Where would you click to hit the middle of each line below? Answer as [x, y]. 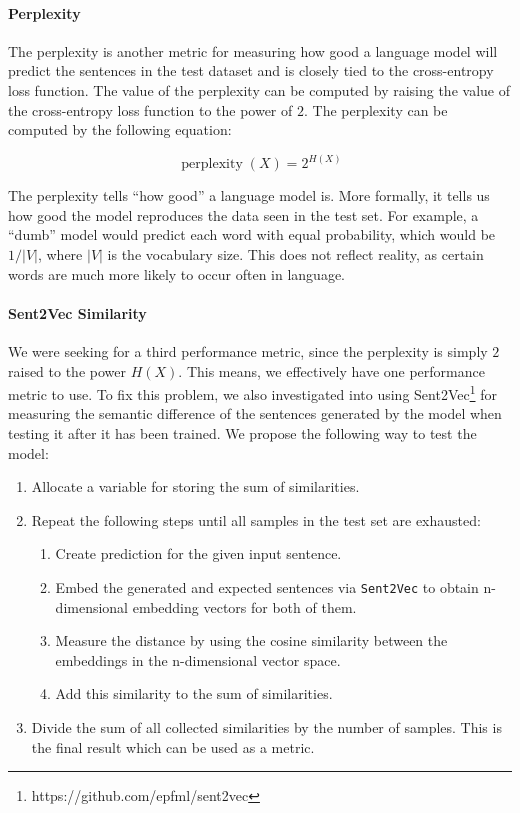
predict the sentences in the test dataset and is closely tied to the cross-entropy [251, 70]
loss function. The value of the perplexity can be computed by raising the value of [259, 89]
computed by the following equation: [120, 129]
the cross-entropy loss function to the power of [150, 109]
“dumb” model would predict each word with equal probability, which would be [252, 234]
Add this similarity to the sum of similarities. [194, 693]
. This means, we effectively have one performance [331, 370]
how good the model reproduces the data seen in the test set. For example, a [243, 214]
